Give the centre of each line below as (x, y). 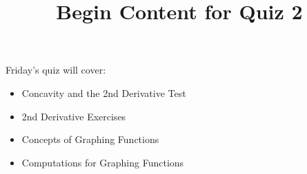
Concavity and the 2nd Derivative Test (104, 93)
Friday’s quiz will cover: (56, 70)
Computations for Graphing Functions (103, 162)
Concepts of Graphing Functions (90, 139)
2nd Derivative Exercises (74, 116)
